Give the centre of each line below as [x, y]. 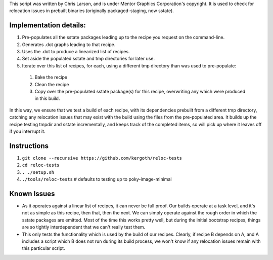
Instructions [29, 146]
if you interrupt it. [27, 131]
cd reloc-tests [41, 165]
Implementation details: [48, 25]
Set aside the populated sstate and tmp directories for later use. [88, 59]
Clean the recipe [52, 84]
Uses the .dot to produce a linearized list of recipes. [76, 52]
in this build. [47, 98]
